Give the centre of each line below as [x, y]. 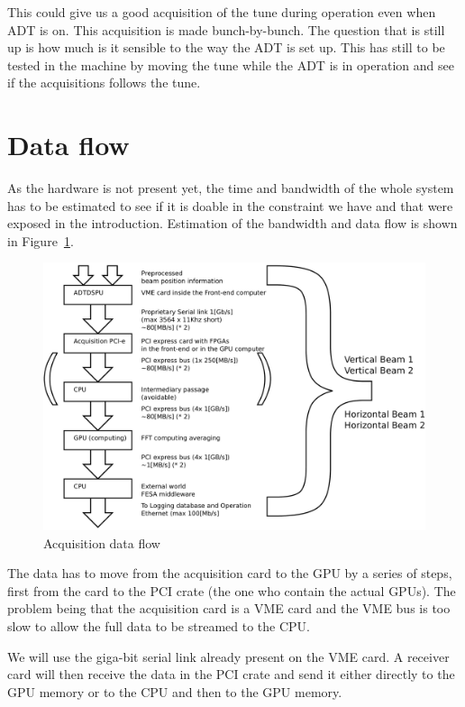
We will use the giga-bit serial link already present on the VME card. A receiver [228, 656]
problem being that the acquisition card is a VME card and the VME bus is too [229, 608]
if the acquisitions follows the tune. [104, 83]
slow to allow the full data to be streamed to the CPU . [159, 625]
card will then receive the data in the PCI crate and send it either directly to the [231, 674]
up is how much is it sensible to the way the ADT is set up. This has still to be [226, 47]
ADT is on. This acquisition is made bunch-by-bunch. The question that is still [226, 29]
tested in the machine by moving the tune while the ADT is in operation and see [231, 64]
